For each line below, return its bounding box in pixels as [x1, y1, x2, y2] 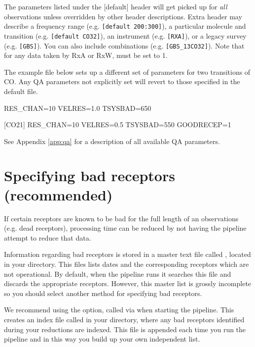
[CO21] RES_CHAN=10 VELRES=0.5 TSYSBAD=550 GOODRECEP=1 [4, 119, 231, 130]
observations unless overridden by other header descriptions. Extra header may [4, 11, 242, 21]
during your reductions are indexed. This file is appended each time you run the [4, 324, 246, 334]
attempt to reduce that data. [4, 232, 91, 243]
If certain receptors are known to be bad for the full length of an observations [4, 213, 239, 223]
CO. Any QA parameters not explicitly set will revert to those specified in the [4, 76, 240, 87]
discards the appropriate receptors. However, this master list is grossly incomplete [4, 278, 252, 289]
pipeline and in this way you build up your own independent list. [4, 334, 200, 344]
